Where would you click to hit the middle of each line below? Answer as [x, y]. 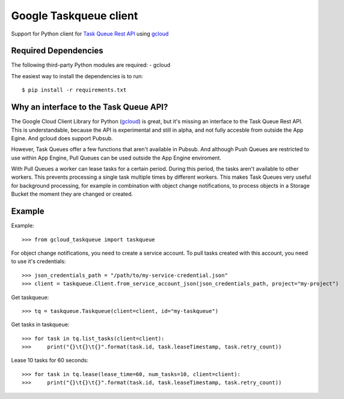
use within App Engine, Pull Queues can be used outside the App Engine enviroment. [116, 158]
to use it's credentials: [38, 261]
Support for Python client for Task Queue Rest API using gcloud [90, 34]
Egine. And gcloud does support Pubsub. [62, 138]
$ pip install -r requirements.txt [74, 90]
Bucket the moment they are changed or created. [72, 194]
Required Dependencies [57, 51]
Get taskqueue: [30, 297]
